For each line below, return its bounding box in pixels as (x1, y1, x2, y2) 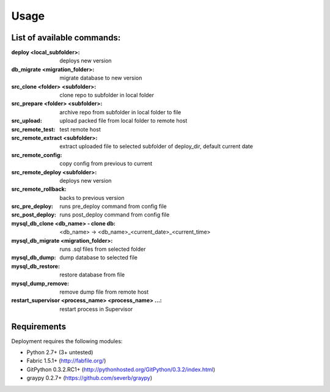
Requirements (11, 321, 67, 331)
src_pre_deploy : (11, 202, 53, 210)
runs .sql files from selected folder (59, 245, 146, 253)
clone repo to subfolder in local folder (59, 92, 155, 99)
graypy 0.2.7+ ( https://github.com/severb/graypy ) (26, 374, 153, 382)
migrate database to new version (59, 74, 142, 82)
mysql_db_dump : (11, 254, 56, 261)
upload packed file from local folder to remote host (59, 117, 188, 125)
